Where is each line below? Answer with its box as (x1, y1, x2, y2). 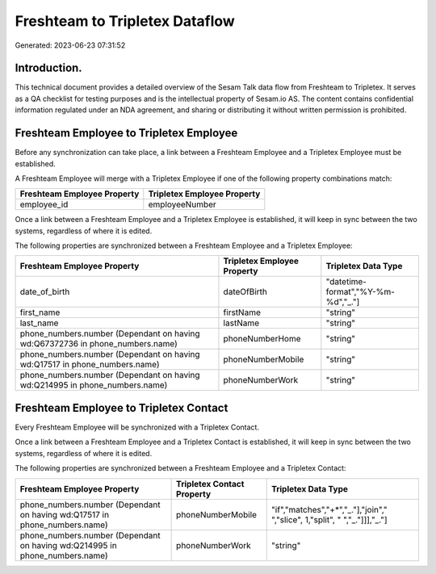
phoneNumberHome (223, 333, 301, 345)
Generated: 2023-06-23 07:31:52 (15, 40, 126, 50)
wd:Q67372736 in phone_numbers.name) (19, 338, 178, 350)
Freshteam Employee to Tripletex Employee (15, 126, 238, 140)
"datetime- (325, 276, 367, 287)
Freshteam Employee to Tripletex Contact (15, 400, 228, 415)
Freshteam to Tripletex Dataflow (15, 12, 236, 30)
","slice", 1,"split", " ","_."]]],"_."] (270, 513, 388, 525)
